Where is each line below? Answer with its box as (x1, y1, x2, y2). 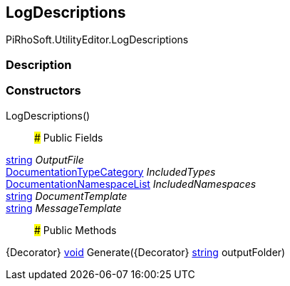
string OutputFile (6, 153, 84, 166)
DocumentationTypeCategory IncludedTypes (6, 165, 216, 178)
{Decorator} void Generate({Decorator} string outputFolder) (6, 245, 286, 258)
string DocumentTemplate (6, 189, 128, 202)
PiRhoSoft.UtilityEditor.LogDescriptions (6, 33, 189, 46)
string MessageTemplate (6, 201, 122, 214)
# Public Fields (34, 131, 103, 144)
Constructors (6, 83, 81, 98)
